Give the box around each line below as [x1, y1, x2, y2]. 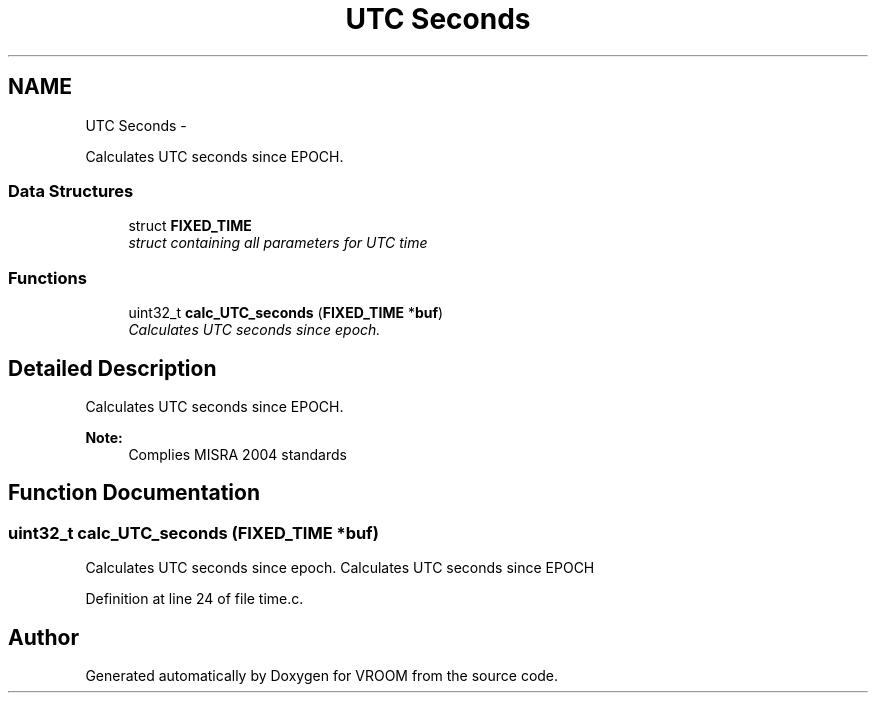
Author [8, 624, 79, 650]
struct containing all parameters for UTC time [128, 234, 428, 252]
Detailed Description [8, 355, 217, 381]
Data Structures [8, 180, 134, 201]
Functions [8, 267, 87, 288]
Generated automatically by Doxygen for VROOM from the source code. [85, 667, 559, 684]
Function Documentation [8, 480, 260, 506]
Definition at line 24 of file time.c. [85, 590, 304, 608]
